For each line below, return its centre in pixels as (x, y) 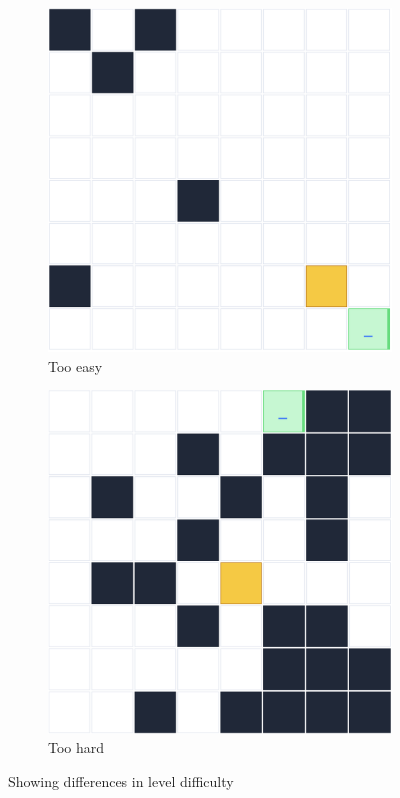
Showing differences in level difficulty (121, 780)
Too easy (75, 365)
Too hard (76, 747)
